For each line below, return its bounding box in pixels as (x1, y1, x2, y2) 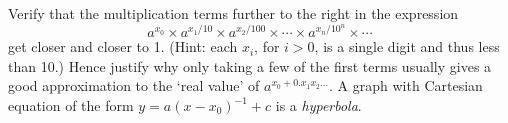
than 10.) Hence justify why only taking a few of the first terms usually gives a (8, 55, 492, 76)
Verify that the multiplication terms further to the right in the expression (8, 3, 459, 23)
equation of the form (8, 95, 134, 116)
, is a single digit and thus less (314, 36, 500, 57)
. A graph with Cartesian (329, 75, 483, 96)
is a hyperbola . (275, 95, 362, 116)
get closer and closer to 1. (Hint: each (8, 36, 238, 57)
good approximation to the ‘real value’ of (8, 75, 260, 96)
